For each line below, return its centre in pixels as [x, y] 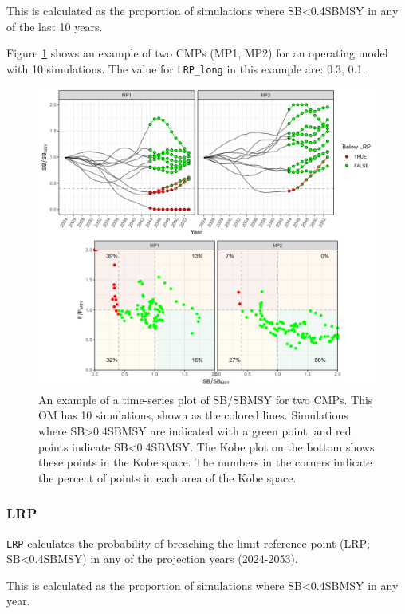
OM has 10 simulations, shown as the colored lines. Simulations [193, 415]
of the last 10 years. [55, 26]
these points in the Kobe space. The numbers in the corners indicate [205, 462]
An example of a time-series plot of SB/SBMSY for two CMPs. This [206, 399]
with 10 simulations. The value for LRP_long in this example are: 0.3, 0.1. [186, 68]
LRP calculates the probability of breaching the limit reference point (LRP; [188, 543]
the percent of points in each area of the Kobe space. [167, 477]
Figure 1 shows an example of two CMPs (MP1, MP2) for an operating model [197, 53]
